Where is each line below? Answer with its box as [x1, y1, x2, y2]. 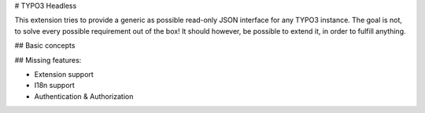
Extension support [34, 69, 94, 78]
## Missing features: [14, 55, 82, 64]
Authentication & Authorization [34, 91, 134, 101]
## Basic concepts [14, 41, 76, 50]
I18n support [34, 81, 75, 90]
